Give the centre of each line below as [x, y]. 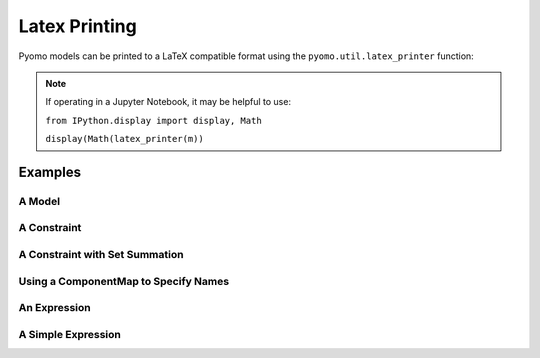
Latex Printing [77, 26]
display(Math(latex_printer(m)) [124, 139]
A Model [39, 201]
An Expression [54, 308]
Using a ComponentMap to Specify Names [124, 281]
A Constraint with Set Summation [101, 255]
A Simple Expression [70, 334]
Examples [50, 171]
